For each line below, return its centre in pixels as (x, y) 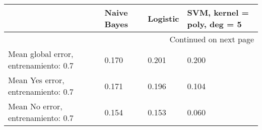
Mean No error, (35, 106)
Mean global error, (41, 54)
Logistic (163, 18)
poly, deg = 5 (214, 24)
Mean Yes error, (36, 80)
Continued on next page (212, 39)
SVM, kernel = (218, 12)
